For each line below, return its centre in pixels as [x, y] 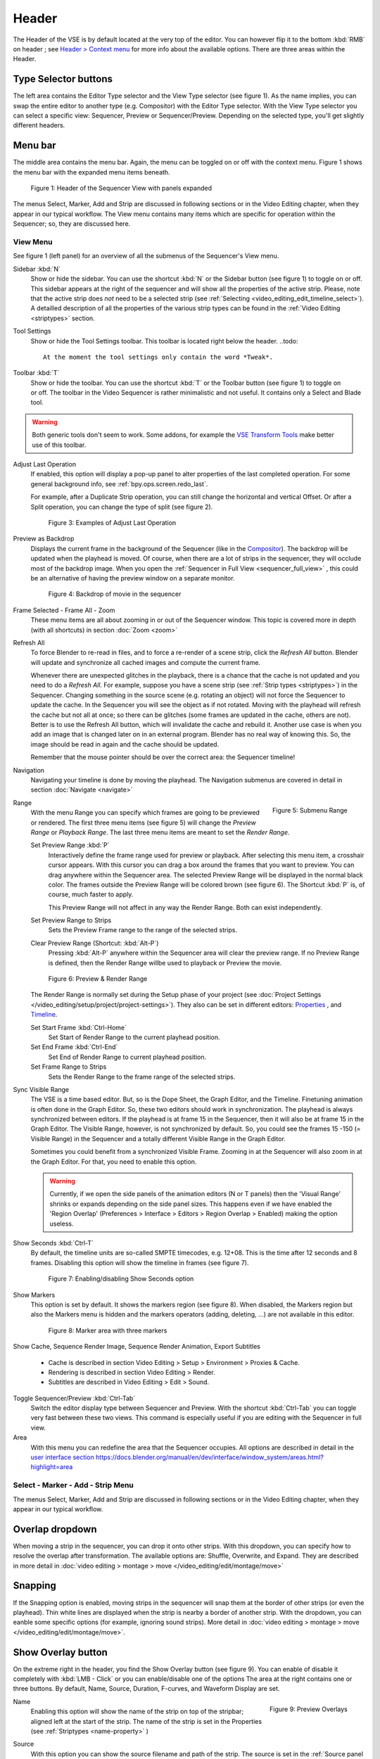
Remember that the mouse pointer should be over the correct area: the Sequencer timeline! [163, 757]
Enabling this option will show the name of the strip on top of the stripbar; [137, 1712]
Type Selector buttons [63, 79]
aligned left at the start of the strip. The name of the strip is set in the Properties [146, 1721]
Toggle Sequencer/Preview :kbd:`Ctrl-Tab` [74, 1398]
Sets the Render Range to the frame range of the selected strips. [142, 1077]
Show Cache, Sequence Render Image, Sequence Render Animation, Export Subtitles [137, 1347]
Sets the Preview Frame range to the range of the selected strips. [143, 930]
